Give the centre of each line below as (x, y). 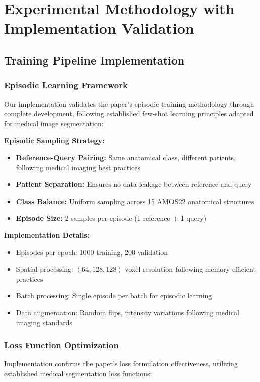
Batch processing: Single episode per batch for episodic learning (114, 296)
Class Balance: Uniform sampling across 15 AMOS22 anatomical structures (135, 201)
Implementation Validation (99, 28)
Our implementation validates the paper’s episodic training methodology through (129, 104)
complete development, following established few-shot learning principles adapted (129, 114)
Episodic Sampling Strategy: (54, 140)
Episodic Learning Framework (66, 85)
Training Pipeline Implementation (94, 60)
